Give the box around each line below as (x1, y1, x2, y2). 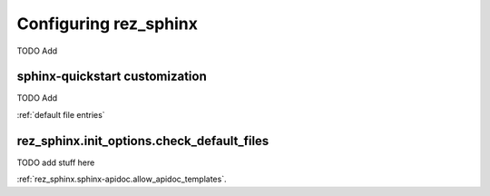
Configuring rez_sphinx (16, 14, 199, 34)
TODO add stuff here (16, 157, 95, 168)
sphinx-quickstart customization (16, 69, 208, 84)
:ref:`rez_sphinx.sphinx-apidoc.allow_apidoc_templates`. (16, 173, 227, 185)
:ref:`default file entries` (16, 109, 105, 120)
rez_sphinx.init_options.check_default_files (16, 132, 269, 149)
